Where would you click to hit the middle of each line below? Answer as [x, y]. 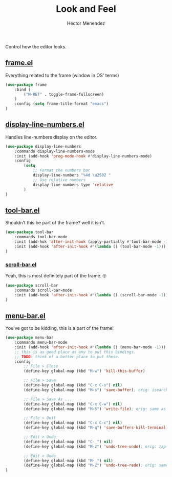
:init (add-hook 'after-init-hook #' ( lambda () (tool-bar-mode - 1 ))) [90, 246]
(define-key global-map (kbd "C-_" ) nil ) [69, 441]
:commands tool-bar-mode [41, 237]
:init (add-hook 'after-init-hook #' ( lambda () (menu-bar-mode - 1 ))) [90, 347]
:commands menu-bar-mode [41, 343]
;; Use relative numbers [59, 180]
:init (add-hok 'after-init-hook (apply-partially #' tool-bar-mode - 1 [91, 242]
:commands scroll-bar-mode [43, 290]
